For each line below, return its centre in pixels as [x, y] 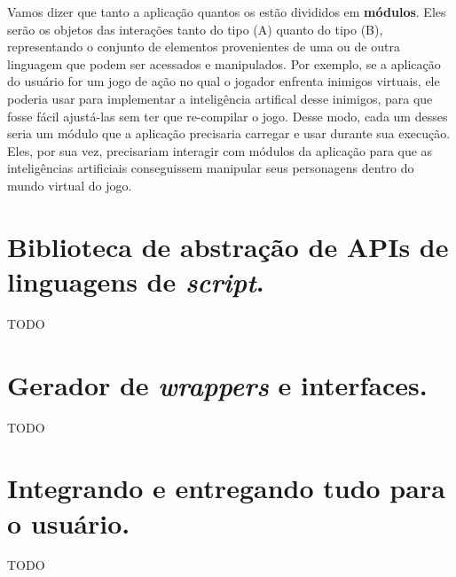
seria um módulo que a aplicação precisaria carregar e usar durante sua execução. [229, 133]
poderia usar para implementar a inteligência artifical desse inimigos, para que [220, 98]
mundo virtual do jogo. [70, 185]
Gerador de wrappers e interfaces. [217, 385]
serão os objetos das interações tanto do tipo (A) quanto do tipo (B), [195, 29]
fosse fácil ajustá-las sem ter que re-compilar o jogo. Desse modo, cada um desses [228, 116]
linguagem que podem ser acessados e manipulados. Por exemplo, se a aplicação [224, 63]
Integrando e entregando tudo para [226, 488]
